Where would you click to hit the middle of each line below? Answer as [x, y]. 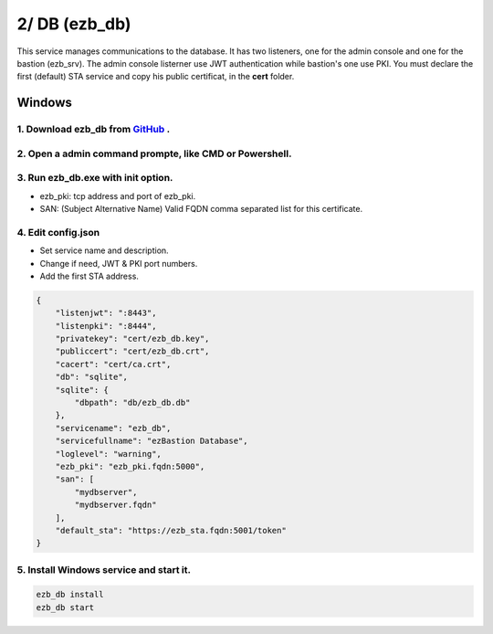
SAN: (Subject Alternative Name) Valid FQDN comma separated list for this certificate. [201, 209]
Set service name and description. [104, 250]
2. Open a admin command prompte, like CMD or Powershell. [154, 153]
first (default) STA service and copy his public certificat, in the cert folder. [156, 77]
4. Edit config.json [58, 232]
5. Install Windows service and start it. [104, 569]
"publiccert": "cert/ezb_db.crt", [132, 351]
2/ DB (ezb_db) [74, 24]
